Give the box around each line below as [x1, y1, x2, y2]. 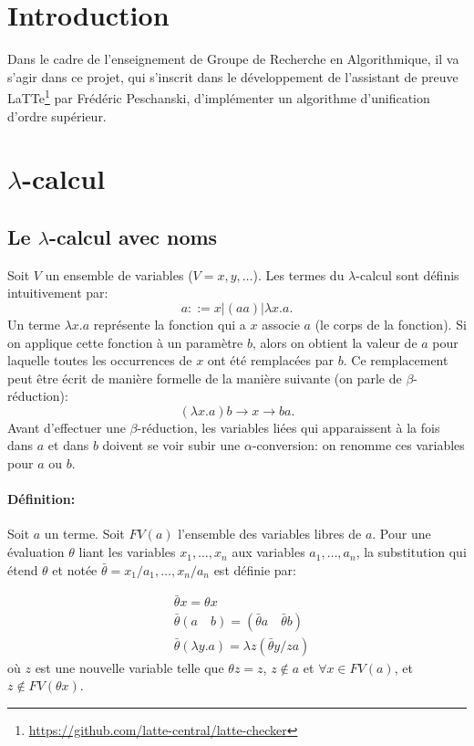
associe [262, 314, 300, 333]
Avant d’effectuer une [7, 417, 126, 436]
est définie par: [213, 560, 296, 579]
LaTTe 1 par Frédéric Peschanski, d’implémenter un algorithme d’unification [7, 86, 430, 107]
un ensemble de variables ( [45, 265, 193, 284]
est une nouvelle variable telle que [35, 657, 224, 677]
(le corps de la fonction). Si [314, 314, 467, 333]
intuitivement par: [7, 283, 108, 302]
